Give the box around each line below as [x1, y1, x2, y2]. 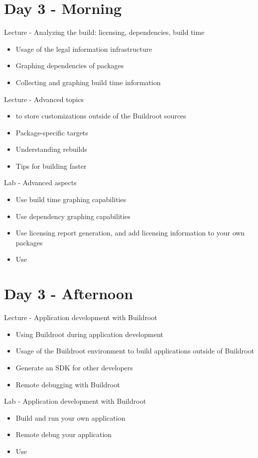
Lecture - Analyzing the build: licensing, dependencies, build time [4, 27, 205, 37]
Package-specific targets [15, 127, 88, 137]
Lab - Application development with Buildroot [4, 396, 146, 406]
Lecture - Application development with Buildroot [4, 312, 157, 323]
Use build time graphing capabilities [15, 194, 127, 205]
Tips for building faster [15, 160, 87, 171]
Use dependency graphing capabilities [15, 211, 130, 221]
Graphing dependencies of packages [15, 60, 124, 71]
